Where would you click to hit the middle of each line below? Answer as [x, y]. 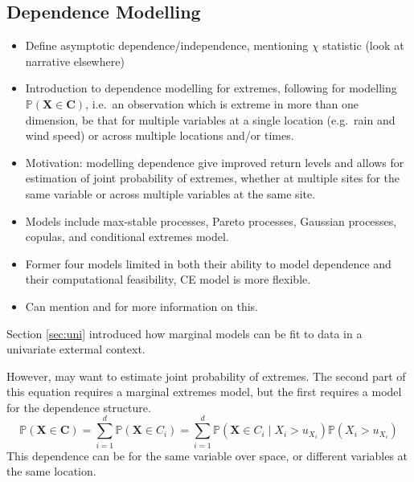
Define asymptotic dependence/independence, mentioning [167, 45]
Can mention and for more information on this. [141, 306]
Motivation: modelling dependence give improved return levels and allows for [215, 162]
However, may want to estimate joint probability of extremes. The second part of [206, 376]
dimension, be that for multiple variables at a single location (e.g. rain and [210, 119]
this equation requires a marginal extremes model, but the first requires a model [204, 392]
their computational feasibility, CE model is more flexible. [168, 279]
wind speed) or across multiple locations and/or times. [160, 135]
